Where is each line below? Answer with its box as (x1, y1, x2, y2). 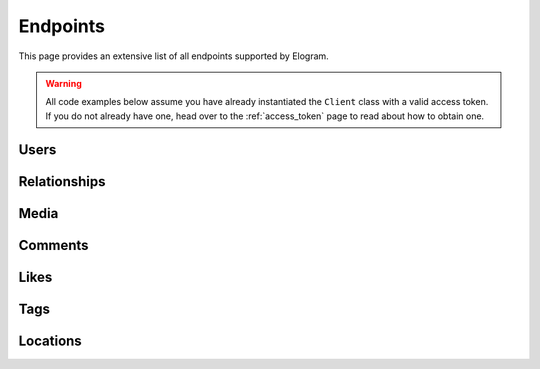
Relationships (18, 173, 106, 190)
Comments (18, 236, 89, 254)
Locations (18, 332, 82, 349)
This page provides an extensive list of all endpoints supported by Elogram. (18, 50, 329, 62)
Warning (45, 77, 82, 89)
